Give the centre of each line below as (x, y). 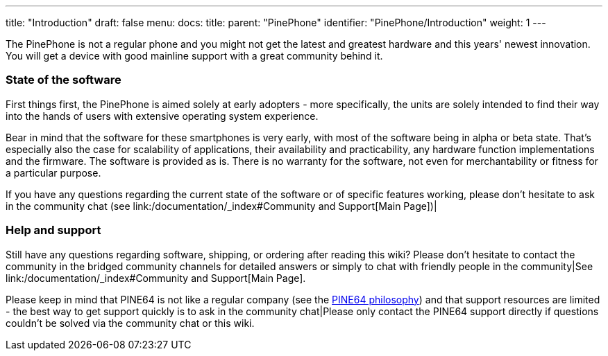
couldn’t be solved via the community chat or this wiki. (130, 323)
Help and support (53, 230)
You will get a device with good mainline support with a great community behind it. (194, 56)
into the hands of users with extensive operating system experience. (162, 116)
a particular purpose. (53, 172)
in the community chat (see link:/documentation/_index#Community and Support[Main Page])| (221, 206)
